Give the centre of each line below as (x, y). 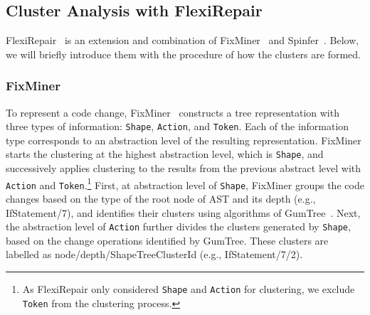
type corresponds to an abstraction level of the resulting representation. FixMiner (184, 140)
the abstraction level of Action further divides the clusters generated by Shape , (178, 226)
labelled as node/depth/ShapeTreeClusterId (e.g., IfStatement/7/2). (154, 254)
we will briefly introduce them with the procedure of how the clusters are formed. (183, 54)
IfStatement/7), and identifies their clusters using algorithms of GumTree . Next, (183, 212)
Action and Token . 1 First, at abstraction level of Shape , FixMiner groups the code (185, 183)
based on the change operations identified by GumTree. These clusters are (167, 240)
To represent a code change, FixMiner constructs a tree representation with (173, 112)
